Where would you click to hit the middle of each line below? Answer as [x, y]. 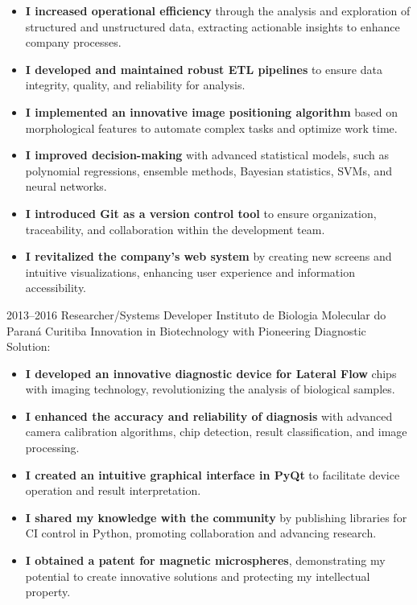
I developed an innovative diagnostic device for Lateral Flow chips [211, 373]
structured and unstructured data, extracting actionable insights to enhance [213, 26]
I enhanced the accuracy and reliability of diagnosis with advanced [209, 416]
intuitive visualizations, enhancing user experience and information [190, 272]
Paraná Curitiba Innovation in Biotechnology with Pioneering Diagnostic [186, 330]
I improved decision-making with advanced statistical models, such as [207, 155]
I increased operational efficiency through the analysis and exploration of [218, 10]
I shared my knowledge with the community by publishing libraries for [216, 517]
